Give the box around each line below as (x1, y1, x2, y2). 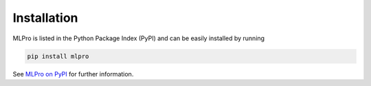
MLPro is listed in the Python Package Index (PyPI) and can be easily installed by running (12, 34, 265, 42)
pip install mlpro (27, 52, 89, 60)
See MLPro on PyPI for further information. (12, 70, 134, 78)
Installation (12, 10, 78, 25)
